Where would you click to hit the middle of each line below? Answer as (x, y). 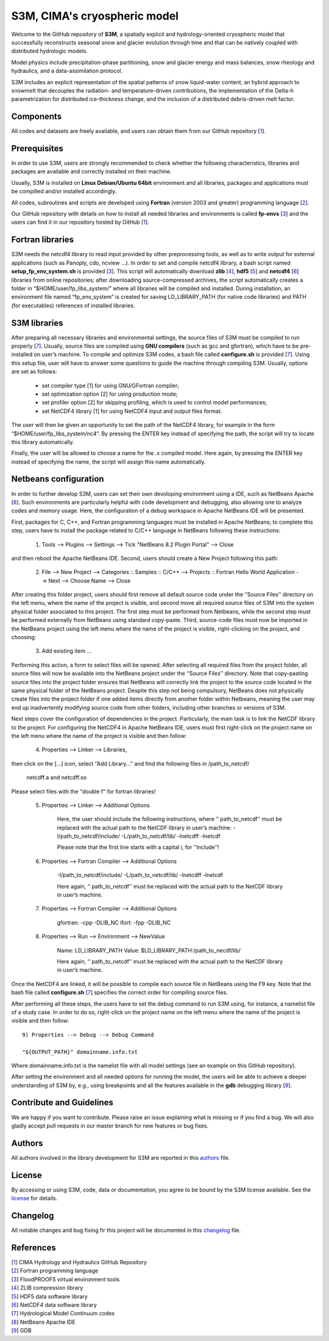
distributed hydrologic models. (50, 51)
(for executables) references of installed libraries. (73, 306)
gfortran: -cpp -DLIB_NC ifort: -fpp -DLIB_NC (114, 922)
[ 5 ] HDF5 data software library (49, 1296)
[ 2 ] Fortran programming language (55, 1271)
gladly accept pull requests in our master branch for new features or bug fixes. (110, 1126)
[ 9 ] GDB (21, 1331)
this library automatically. (43, 442)
